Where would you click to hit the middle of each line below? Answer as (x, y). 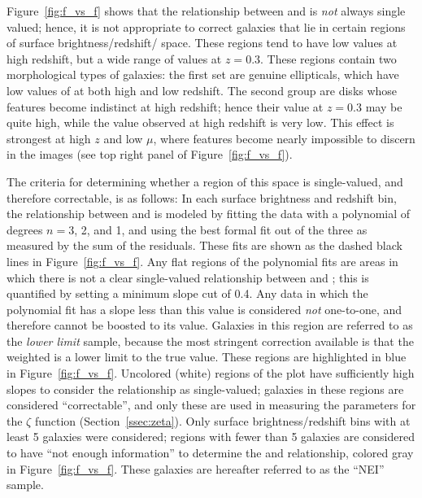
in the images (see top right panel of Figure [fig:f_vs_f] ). (150, 154)
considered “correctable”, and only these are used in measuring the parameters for (211, 405)
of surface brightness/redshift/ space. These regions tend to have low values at (202, 43)
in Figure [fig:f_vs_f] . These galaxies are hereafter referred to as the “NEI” (196, 468)
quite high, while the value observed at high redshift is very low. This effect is (200, 122)
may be (384, 106)
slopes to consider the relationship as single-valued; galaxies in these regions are (205, 389)
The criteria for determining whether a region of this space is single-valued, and (205, 181)
